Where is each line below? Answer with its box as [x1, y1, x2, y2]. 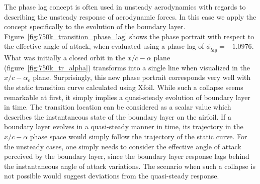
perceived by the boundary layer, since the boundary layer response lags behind [4, 151, 249, 161]
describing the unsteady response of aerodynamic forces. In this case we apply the [4, 11, 256, 22]
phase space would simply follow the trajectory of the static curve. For [30, 131, 247, 141]
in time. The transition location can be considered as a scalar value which [4, 102, 231, 112]
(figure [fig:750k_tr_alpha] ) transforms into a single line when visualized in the [4, 62, 250, 72]
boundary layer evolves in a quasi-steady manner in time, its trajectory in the [4, 121, 243, 132]
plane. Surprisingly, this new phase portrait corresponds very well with [33, 72, 251, 82]
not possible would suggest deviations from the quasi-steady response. [4, 170, 219, 181]
